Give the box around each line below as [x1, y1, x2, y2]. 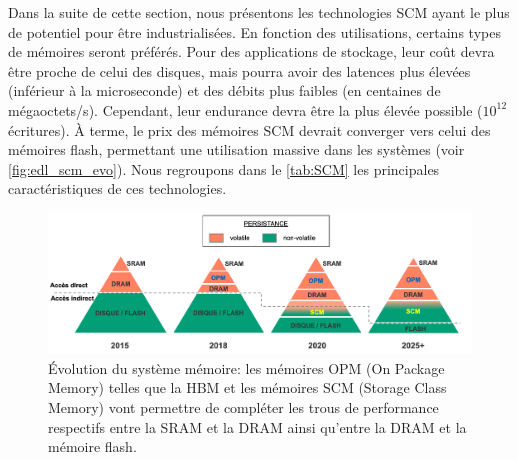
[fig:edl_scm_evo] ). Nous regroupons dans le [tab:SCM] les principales [8, 158, 440, 179]
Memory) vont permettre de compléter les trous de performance [48, 397, 439, 418]
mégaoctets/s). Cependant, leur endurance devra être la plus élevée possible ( [8, 99, 483, 120]
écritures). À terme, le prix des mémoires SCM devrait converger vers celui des [8, 119, 491, 140]
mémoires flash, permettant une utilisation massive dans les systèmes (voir [8, 139, 465, 160]
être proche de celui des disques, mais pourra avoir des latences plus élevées [8, 60, 471, 81]
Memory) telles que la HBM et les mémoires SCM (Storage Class [48, 377, 447, 398]
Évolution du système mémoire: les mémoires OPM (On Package [48, 357, 445, 378]
